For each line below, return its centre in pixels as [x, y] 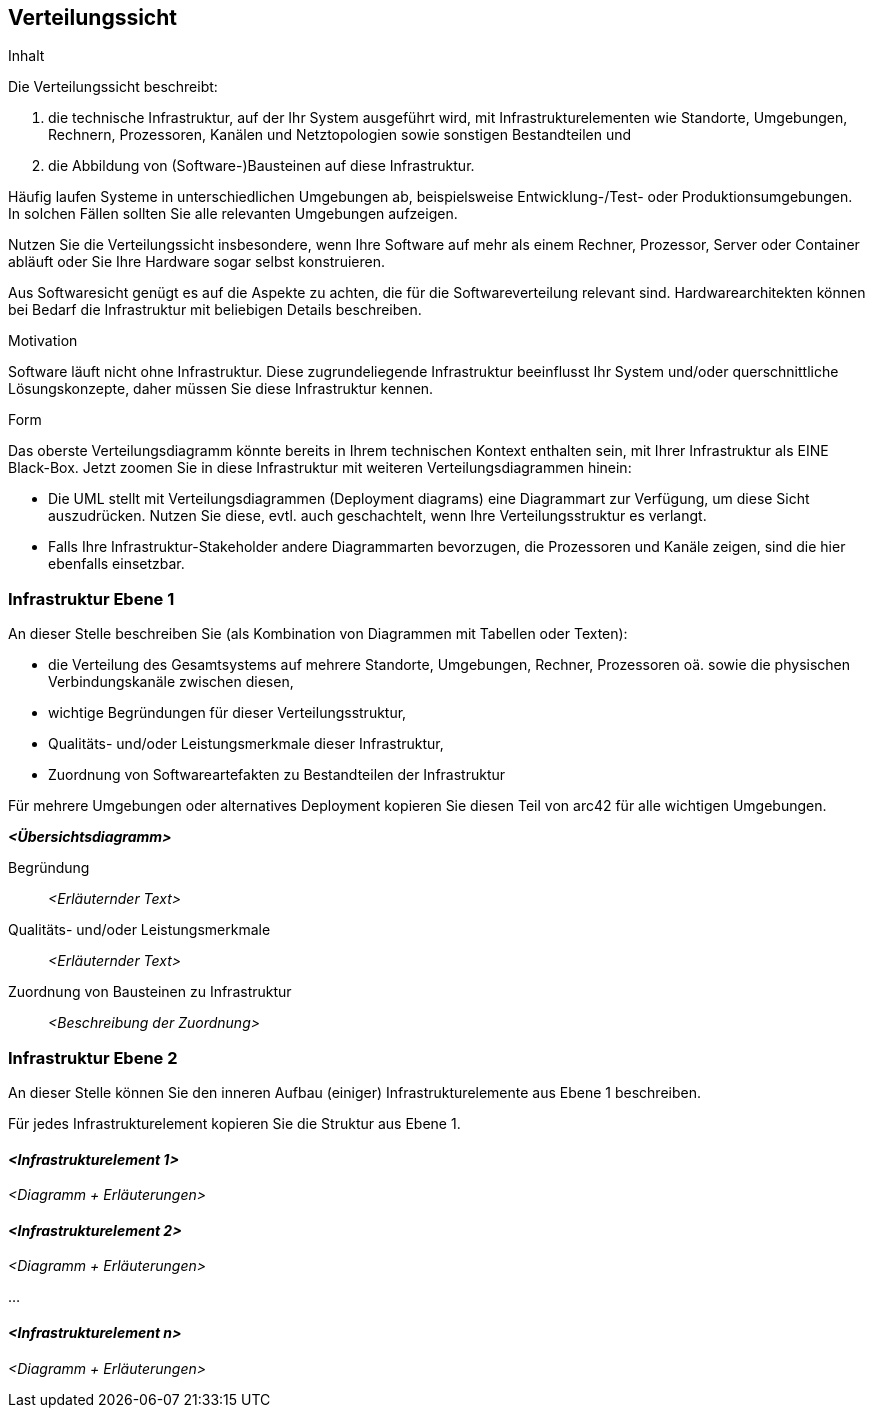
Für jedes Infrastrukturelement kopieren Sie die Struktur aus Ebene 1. [234, 1123]
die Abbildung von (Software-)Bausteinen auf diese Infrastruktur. [261, 166]
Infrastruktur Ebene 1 [91, 598]
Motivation [43, 341]
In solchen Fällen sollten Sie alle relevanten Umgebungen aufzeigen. [233, 214]
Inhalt [26, 56]
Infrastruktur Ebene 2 [93, 1057]
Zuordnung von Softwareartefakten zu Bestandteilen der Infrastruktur [277, 775]
